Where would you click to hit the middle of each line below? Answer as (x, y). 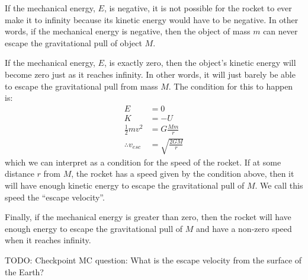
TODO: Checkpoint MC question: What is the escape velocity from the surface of (153, 260)
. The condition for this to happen (231, 86)
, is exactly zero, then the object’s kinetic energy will (200, 63)
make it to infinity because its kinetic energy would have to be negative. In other (152, 19)
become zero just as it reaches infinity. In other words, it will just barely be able (150, 74)
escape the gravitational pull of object (73, 42)
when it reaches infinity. (48, 240)
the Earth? (24, 271)
